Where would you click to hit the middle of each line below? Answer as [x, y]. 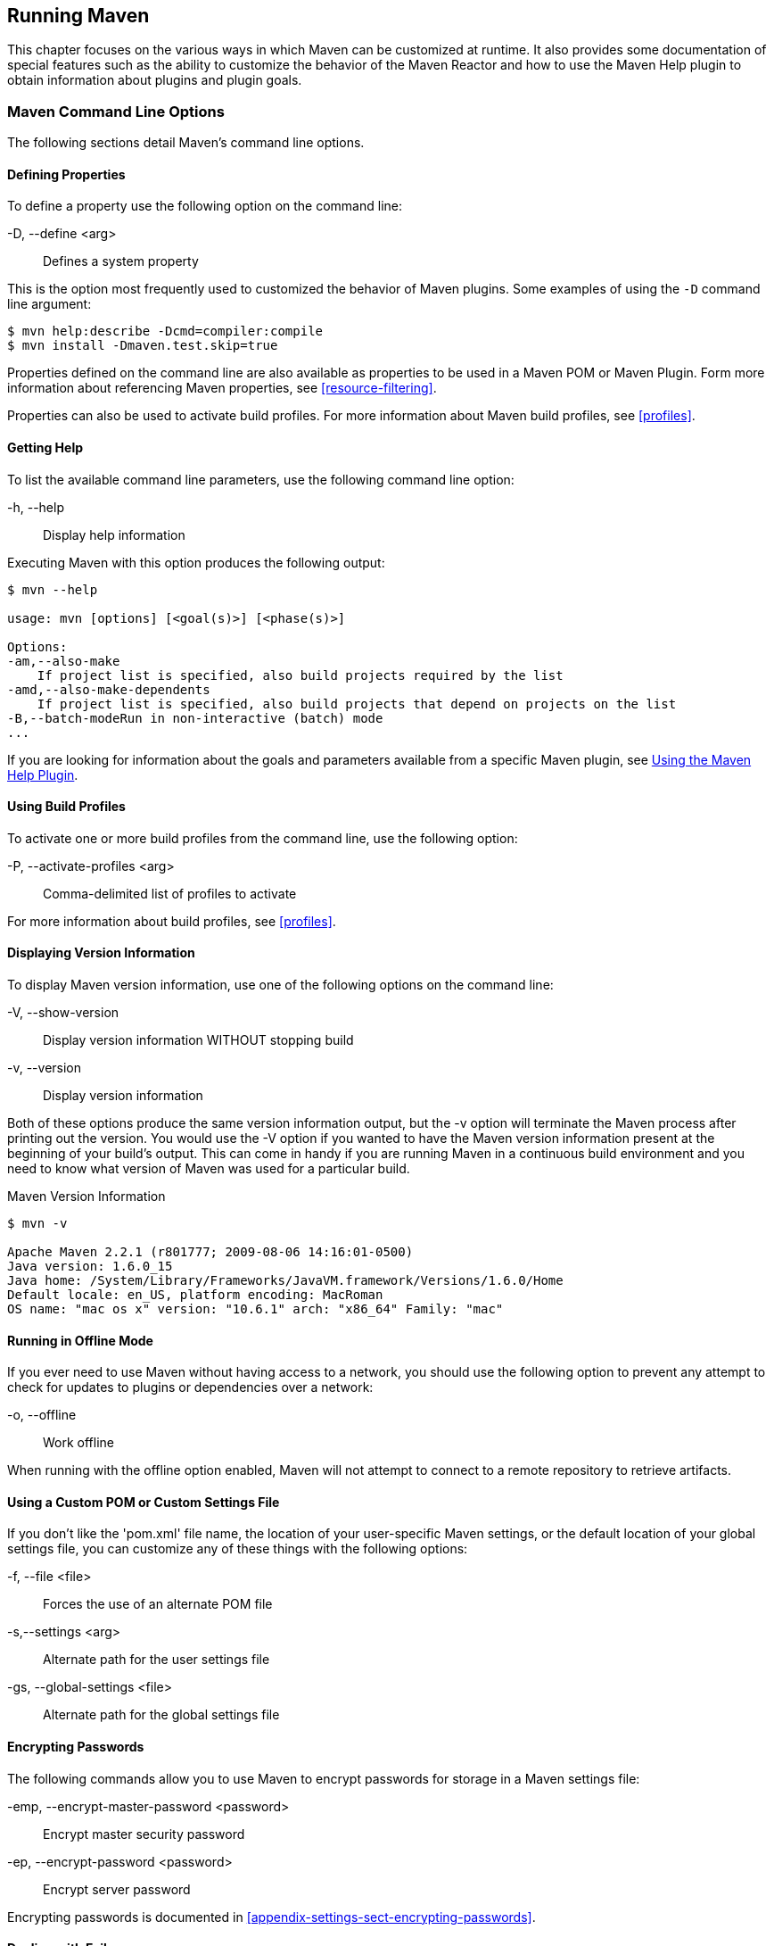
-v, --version [45, 1068]
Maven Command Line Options [116, 111]
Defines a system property [121, 261]
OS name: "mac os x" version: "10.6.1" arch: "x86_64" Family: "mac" [255, 1309]
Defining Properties [66, 174]
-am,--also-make [64, 661]
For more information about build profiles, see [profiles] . [172, 921]
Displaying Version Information [101, 953]
